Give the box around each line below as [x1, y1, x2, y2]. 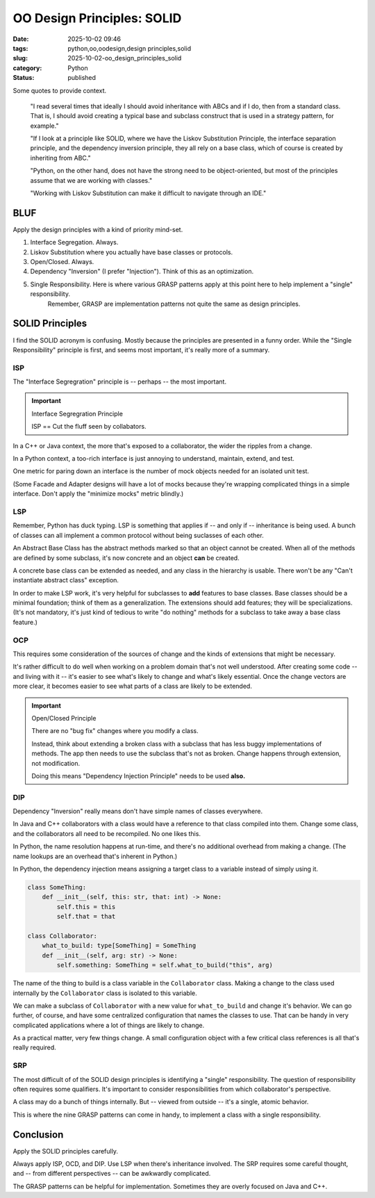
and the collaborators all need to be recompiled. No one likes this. [12, 829, 201, 837]
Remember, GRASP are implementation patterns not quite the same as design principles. [47, 299, 301, 308]
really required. [12, 1043, 57, 1052]
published [67, 74, 97, 82]
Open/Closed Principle [31, 714, 97, 722]
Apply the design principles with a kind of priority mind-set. [12, 225, 183, 233]
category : [12, 63, 42, 72]
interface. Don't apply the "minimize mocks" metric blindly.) [12, 490, 184, 498]
